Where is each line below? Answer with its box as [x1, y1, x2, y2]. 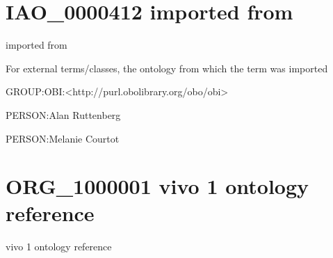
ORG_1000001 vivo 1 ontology [6, 172, 309, 200]
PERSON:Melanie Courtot [6, 131, 120, 145]
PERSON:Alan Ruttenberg [6, 107, 121, 122]
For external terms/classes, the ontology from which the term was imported [6, 61, 328, 75]
